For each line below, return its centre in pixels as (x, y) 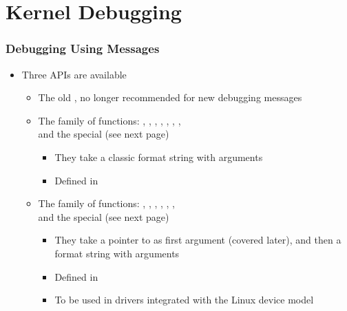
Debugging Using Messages (83, 49)
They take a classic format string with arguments (159, 157)
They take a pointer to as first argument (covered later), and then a (198, 240)
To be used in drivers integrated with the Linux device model (184, 300)
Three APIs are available (74, 74)
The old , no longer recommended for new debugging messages (170, 97)
